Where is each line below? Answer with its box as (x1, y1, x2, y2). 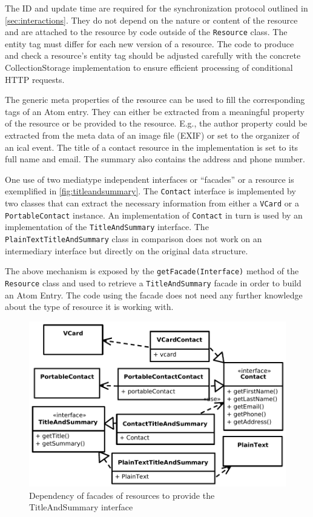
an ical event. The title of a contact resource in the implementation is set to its (5, 140, 298, 153)
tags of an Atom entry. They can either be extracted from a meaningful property (5, 105, 305, 117)
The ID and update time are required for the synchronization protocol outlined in (5, 2, 308, 14)
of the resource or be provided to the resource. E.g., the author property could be (5, 117, 308, 130)
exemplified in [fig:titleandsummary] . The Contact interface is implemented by (5, 185, 296, 197)
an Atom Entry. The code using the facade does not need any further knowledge (5, 288, 303, 301)
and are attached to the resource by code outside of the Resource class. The (5, 25, 288, 38)
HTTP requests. (5, 73, 65, 85)
